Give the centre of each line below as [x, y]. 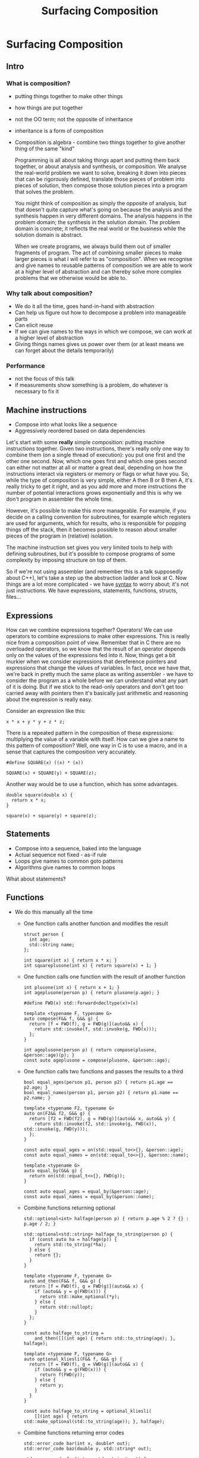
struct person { [44, 934]
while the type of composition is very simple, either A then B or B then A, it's [99, 480]
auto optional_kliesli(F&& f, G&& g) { [73, 1359]
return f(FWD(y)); [62, 1375]
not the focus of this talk [45, 379]
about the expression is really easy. [50, 699]
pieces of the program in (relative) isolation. [59, 536]
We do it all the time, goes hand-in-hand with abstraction [84, 306]
